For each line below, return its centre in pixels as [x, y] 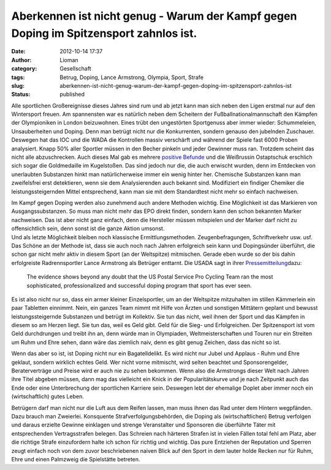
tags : [18, 77]
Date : [18, 52]
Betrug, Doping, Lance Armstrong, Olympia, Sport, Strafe [131, 77]
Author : [21, 60]
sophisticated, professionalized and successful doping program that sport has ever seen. [139, 285]
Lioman [69, 60]
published [72, 94]
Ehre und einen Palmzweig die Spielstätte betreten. [76, 459]
